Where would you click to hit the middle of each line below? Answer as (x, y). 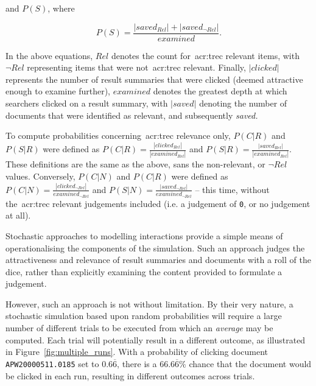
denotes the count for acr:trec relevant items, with (205, 55)
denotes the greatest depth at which (220, 91)
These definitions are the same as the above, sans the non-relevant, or (135, 164)
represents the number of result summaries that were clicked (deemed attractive (154, 79)
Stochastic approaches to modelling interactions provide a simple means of (144, 235)
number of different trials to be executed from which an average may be (139, 328)
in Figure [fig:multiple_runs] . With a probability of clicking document (137, 352)
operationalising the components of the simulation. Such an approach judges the (155, 247)
